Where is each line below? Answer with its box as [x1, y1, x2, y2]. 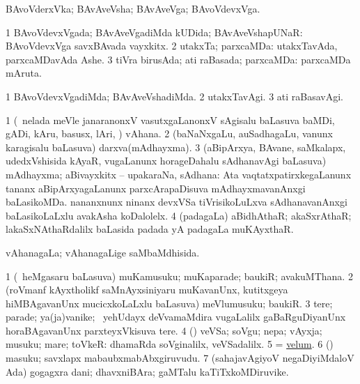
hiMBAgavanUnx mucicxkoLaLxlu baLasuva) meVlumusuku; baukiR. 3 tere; [6, 295, 333, 310]
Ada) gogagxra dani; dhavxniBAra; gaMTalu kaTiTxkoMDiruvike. [6, 364, 289, 378]
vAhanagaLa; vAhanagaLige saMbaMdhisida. [6, 245, 200, 259]
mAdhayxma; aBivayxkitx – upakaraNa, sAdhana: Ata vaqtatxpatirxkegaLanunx [6, 167, 352, 181]
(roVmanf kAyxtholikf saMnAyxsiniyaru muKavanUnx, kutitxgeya [6, 282, 288, 297]
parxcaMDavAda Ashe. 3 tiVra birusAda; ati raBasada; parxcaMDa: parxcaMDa [6, 52, 351, 66]
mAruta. [6, 66, 42, 80]
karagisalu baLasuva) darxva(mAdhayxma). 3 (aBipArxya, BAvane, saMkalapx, [6, 139, 346, 154]
